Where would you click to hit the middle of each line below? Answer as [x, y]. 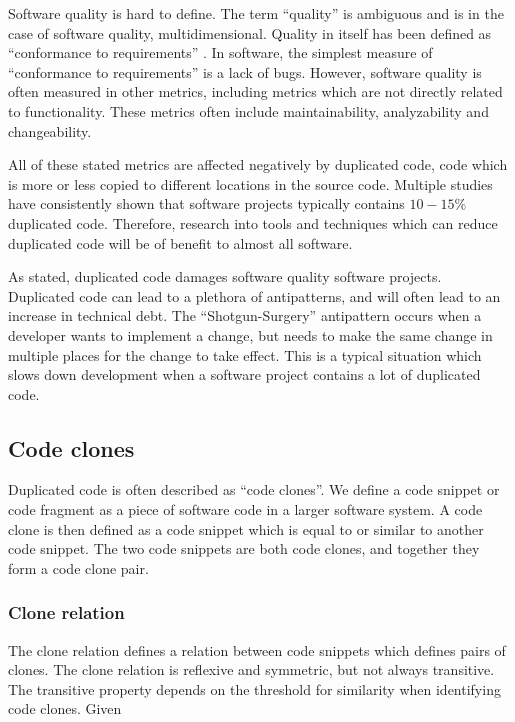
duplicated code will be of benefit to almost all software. [180, 242]
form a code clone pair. [78, 567]
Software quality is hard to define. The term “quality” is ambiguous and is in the [256, 13]
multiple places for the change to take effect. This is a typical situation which [245, 354]
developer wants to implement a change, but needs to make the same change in [250, 334]
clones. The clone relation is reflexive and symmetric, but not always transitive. [251, 669]
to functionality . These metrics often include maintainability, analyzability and [248, 110]
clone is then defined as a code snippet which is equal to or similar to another [246, 528]
